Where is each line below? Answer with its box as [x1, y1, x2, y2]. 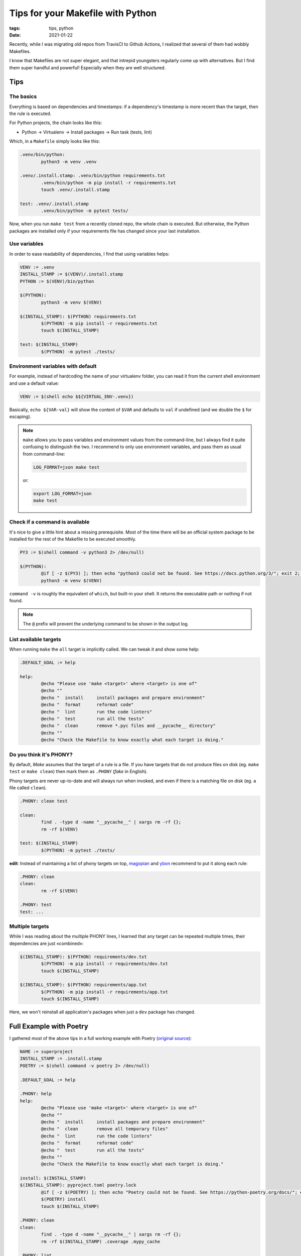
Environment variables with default [9, 362, 97, 369]
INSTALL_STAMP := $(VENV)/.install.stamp [20, 271, 123, 277]
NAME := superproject [20, 1049, 73, 1055]
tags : [9, 25, 21, 31]
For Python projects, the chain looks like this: [9, 120, 102, 126]
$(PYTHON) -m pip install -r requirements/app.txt [41, 989, 168, 995]
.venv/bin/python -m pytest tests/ [41, 208, 129, 214]
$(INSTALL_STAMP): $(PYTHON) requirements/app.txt [20, 982, 147, 988]
